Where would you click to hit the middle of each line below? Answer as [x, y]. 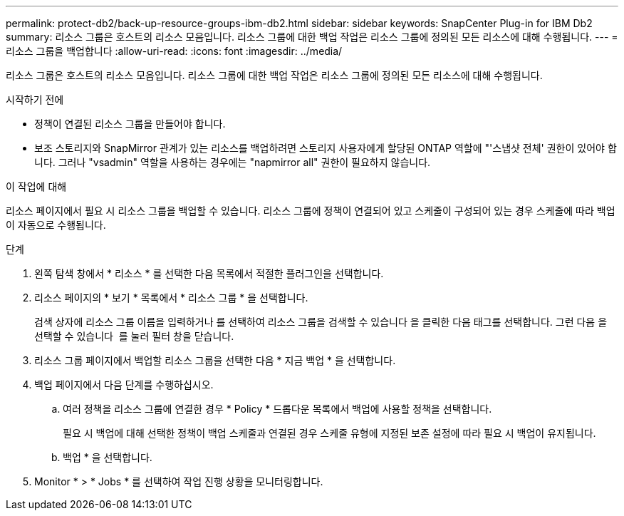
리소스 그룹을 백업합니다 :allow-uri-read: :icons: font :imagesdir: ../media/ [174, 51]
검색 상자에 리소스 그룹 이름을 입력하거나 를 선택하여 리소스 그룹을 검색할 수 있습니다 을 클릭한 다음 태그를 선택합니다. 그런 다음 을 [321, 322]
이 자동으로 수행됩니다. [56, 225]
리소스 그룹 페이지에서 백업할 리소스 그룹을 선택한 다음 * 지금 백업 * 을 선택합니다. [215, 360]
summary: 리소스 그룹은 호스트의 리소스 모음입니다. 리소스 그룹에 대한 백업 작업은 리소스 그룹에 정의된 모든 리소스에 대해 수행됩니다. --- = [312, 37]
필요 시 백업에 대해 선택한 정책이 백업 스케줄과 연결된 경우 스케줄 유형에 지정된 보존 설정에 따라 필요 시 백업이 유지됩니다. [329, 433]
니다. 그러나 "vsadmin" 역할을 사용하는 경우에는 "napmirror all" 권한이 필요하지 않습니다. [233, 162]
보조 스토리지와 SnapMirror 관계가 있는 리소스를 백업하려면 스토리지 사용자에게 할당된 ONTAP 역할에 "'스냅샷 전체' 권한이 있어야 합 [326, 148]
